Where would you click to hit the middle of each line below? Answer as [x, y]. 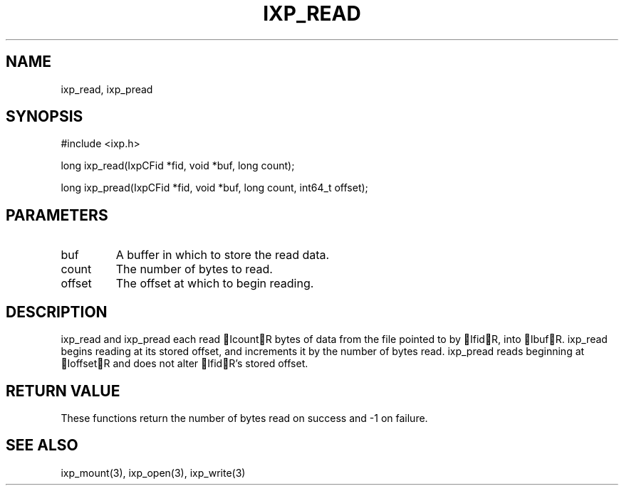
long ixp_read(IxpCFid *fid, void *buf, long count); [178, 166]
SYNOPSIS [45, 117]
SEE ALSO [42, 445]
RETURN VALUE [63, 391]
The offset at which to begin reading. [215, 284]
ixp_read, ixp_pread [107, 89]
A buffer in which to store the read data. [223, 255]
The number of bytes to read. [194, 269]
